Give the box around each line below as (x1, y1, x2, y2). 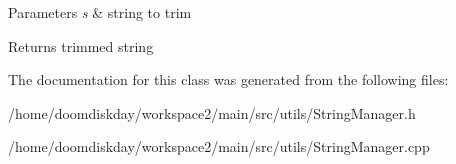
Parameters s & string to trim (8, 2, 192, 22)
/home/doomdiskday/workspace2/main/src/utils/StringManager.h (8, 102, 416, 123)
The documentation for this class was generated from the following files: (8, 69, 449, 90)
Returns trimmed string (8, 35, 154, 56)
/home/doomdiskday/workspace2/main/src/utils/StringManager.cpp (8, 136, 430, 157)
